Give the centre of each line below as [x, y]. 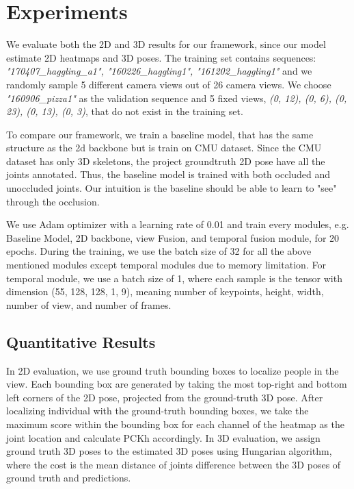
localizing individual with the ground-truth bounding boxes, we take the [158, 411]
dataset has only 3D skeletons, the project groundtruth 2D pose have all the [166, 161]
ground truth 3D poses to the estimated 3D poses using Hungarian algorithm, [169, 451]
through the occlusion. [53, 201]
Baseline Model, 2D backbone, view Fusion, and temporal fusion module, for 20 [173, 237]
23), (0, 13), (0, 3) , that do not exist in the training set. [125, 111]
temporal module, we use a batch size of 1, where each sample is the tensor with [174, 278]
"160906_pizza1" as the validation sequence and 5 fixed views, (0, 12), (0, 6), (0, [177, 98]
